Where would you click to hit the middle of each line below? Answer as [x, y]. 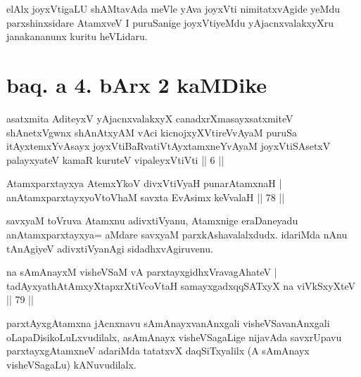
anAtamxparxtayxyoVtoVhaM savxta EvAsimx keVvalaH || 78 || [146, 197]
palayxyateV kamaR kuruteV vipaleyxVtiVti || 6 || [115, 159]
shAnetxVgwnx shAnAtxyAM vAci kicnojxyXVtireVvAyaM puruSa [152, 132]
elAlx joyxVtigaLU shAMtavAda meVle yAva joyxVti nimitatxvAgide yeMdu [173, 8]
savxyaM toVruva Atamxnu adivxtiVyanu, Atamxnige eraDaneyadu [152, 221]
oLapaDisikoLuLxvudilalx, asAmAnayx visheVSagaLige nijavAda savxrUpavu [174, 337]
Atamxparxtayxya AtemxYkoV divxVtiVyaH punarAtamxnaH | [144, 183]
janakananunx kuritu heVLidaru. [77, 36]
